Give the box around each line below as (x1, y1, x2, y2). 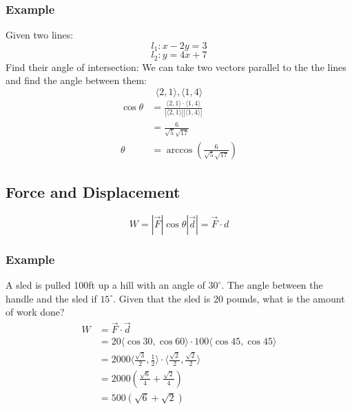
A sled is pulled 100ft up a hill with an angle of (6, 278, 205, 292)
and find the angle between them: (6, 73, 147, 88)
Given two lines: (6, 28, 74, 42)
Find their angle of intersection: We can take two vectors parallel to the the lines (6, 59, 346, 74)
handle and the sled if (6, 291, 97, 305)
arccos (166, 145, 193, 155)
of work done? (6, 305, 65, 319)
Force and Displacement (6, 181, 180, 203)
